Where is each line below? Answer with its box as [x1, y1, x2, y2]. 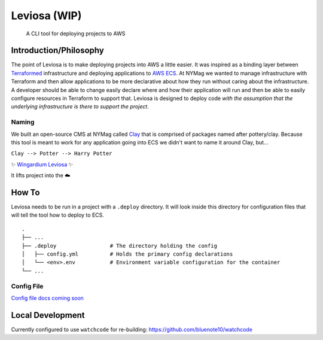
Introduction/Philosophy [11, 45, 104, 56]
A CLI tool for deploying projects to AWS [26, 30, 126, 37]
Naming [11, 118, 35, 126]
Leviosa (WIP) [11, 9, 82, 22]
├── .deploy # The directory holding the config [22, 242, 218, 249]
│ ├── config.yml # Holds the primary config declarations [22, 250, 233, 257]
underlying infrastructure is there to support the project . [11, 103, 149, 110]
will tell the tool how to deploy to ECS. [11, 211, 105, 218]
